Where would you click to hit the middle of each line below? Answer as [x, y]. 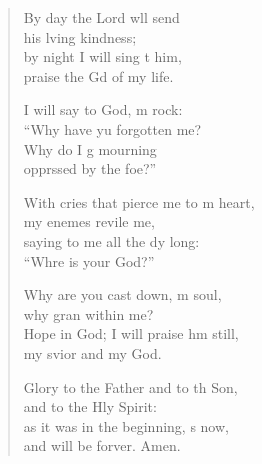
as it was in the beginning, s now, [126, 425]
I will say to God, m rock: [103, 109]
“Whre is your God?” [89, 260]
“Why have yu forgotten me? [112, 128]
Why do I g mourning [90, 148]
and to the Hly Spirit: [90, 406]
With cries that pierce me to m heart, [139, 201]
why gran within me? [88, 313]
